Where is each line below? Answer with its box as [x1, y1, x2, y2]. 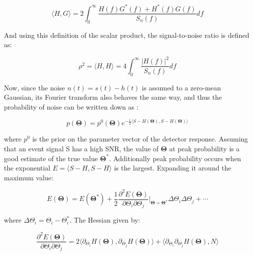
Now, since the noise [4, 82, 65, 92]
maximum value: [4, 172, 53, 182]
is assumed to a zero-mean [142, 82, 221, 92]
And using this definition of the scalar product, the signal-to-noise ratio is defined [4, 29, 250, 40]
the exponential [4, 163, 51, 173]
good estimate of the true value [4, 153, 98, 163]
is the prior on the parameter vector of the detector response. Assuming [32, 134, 248, 144]
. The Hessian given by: [70, 215, 140, 225]
